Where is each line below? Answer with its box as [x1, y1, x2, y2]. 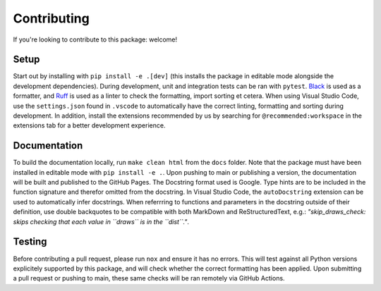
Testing [13, 236, 47, 248]
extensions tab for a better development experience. [13, 121, 166, 130]
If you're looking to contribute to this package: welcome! [13, 35, 178, 44]
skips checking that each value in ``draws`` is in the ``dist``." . [13, 217, 190, 225]
